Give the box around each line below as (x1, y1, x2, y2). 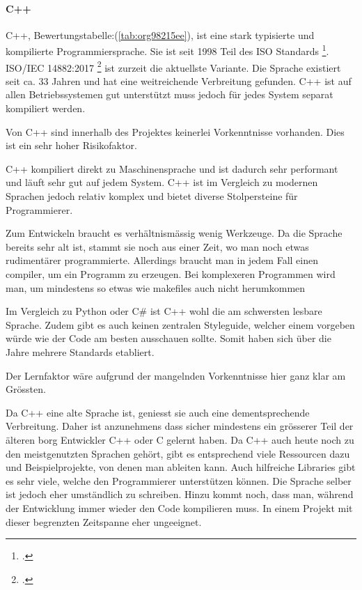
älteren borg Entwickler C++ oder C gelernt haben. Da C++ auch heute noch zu (6, 432, 354, 447)
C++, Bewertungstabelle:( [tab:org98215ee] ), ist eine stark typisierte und (6, 27, 315, 42)
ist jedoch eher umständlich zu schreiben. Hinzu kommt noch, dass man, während (6, 487, 354, 502)
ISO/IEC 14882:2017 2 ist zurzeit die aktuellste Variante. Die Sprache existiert (6, 58, 341, 75)
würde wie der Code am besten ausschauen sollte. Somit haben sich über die (6, 331, 331, 346)
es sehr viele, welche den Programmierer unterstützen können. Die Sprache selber (6, 473, 352, 488)
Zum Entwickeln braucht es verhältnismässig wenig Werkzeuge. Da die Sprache (6, 226, 343, 240)
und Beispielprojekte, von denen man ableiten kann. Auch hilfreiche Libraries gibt (6, 460, 356, 474)
